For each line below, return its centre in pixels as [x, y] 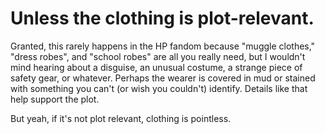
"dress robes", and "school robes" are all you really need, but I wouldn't [158, 56]
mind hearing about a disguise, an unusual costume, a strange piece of [156, 67]
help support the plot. [55, 99]
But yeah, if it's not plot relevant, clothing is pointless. [121, 118]
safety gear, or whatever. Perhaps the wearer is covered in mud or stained [163, 78]
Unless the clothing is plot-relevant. [162, 18]
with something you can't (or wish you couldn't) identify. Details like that [159, 88]
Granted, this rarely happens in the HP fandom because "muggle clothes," [163, 46]
